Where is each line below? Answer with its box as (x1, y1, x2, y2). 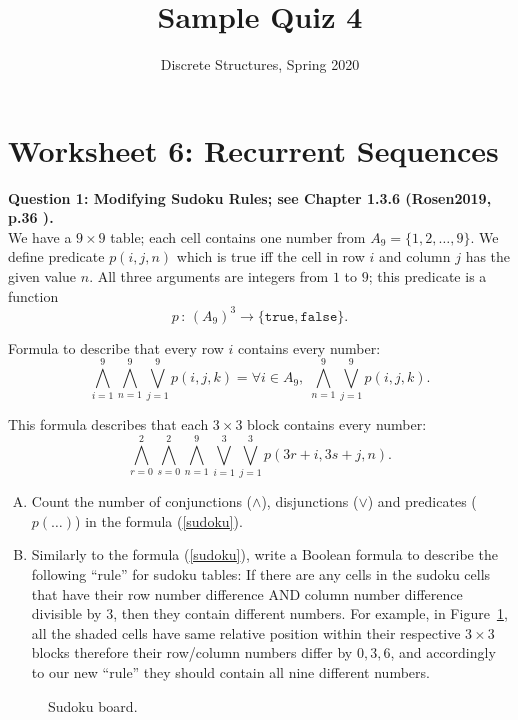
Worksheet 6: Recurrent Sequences (8, 129, 499, 170)
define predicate (8, 246, 105, 267)
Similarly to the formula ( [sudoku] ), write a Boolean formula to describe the (31, 544, 498, 565)
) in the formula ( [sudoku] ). (75, 510, 243, 531)
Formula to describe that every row (8, 337, 224, 358)
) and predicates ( (367, 491, 477, 512)
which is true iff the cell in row (176, 246, 365, 267)
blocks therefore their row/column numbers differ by (31, 642, 353, 663)
